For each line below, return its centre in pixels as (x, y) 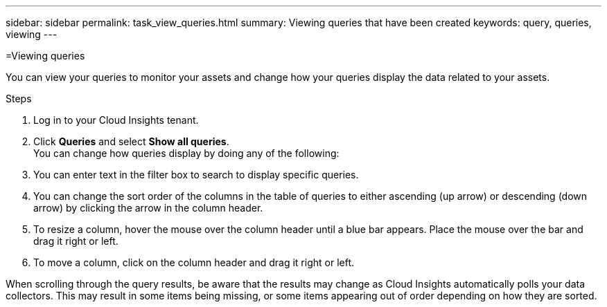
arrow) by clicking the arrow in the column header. (148, 208)
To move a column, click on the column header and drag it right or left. (194, 262)
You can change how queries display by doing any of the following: (186, 153)
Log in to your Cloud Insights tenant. (116, 120)
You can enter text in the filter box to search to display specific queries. (196, 175)
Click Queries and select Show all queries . (131, 141)
